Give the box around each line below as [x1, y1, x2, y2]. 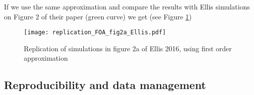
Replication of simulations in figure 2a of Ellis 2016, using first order [24, 43, 232, 53]
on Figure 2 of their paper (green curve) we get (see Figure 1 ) [4, 11, 192, 21]
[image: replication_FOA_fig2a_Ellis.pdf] [24, 29, 166, 36]
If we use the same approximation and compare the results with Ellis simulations [4, 1, 250, 11]
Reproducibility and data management [4, 77, 206, 93]
